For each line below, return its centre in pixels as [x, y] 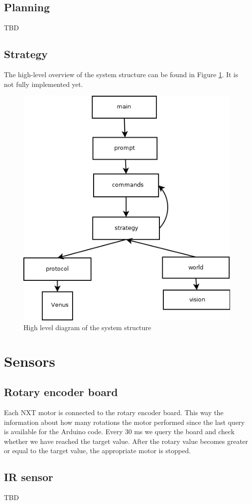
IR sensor [29, 477]
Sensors [30, 361]
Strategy [26, 54]
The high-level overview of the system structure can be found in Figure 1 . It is [121, 74]
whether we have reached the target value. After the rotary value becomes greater [126, 441]
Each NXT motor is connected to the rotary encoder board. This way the [114, 412]
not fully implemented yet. [44, 84]
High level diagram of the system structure [87, 327]
